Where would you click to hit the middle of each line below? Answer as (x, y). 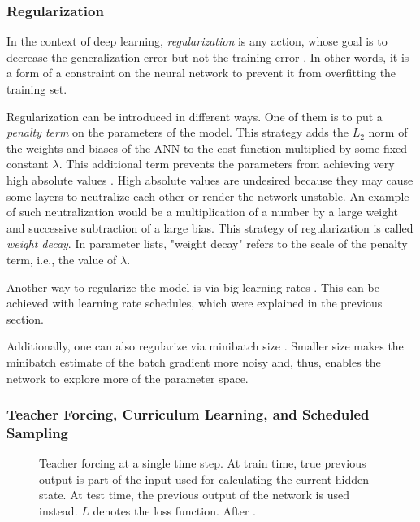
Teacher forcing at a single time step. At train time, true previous (203, 463)
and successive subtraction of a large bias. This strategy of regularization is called (210, 227)
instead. (58, 511)
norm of (388, 132)
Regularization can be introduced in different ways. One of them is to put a (195, 116)
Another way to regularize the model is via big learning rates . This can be (193, 287)
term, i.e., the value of (62, 259)
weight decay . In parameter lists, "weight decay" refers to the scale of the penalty (207, 244)
